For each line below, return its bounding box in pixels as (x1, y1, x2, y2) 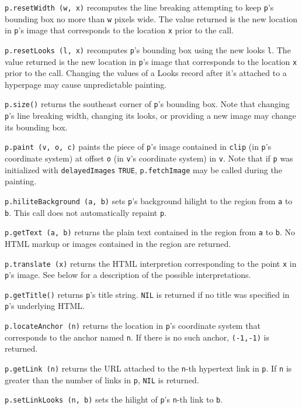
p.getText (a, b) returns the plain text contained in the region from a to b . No (5, 226, 296, 238)
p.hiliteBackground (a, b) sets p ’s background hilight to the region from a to (5, 194, 293, 207)
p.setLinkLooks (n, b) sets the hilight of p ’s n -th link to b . (5, 393, 223, 405)
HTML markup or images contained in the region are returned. (5, 237, 231, 249)
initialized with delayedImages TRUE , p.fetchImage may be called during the (5, 163, 282, 176)
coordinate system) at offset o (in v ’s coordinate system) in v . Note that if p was (5, 152, 293, 164)
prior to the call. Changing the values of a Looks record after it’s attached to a (5, 67, 287, 79)
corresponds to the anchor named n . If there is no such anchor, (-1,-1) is (5, 331, 269, 343)
